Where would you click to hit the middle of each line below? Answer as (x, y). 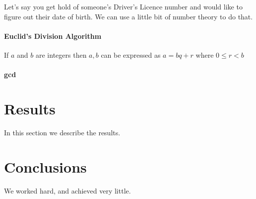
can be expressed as (131, 54)
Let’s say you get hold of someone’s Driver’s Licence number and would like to (123, 6)
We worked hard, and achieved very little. (67, 190)
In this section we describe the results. (62, 132)
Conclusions (45, 166)
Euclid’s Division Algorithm (53, 36)
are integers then (61, 54)
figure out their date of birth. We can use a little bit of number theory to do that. (128, 16)
